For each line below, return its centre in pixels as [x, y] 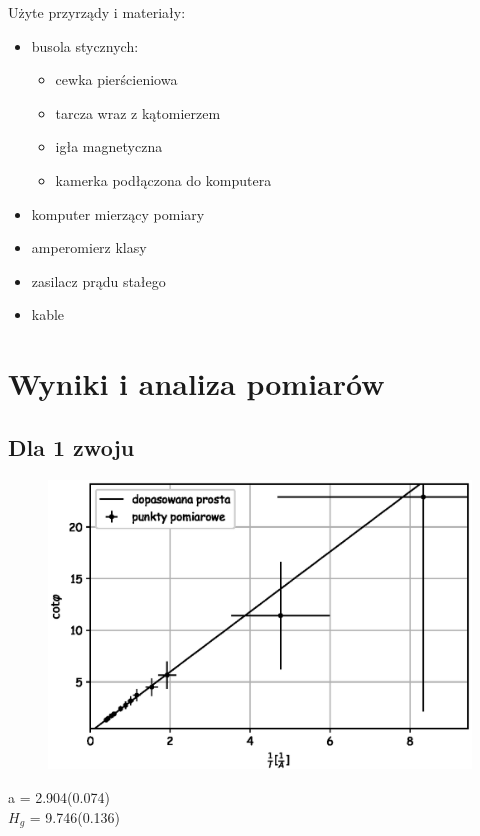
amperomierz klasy [89, 247]
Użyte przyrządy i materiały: [97, 12]
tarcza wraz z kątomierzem [138, 112]
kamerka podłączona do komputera [163, 179]
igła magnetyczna [109, 146]
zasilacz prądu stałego [98, 280]
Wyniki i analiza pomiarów [196, 383]
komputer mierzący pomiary [118, 213]
